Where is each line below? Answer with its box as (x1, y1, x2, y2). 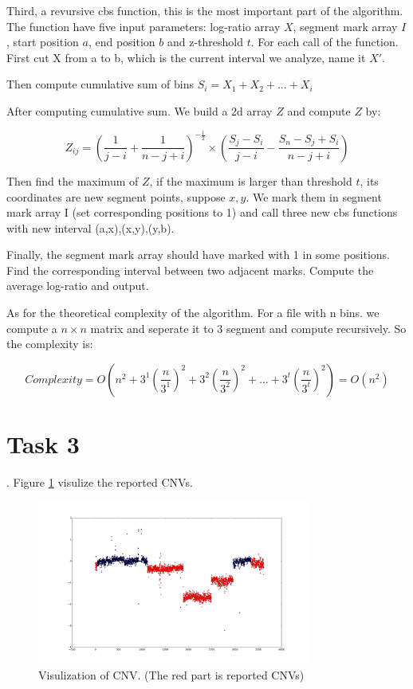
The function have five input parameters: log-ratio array (6, 18, 281, 34)
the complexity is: (6, 335, 93, 352)
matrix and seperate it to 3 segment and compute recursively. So (90, 319, 407, 336)
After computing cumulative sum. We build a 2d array (6, 102, 273, 119)
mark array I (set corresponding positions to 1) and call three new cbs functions (6, 204, 398, 221)
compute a (6, 319, 57, 336)
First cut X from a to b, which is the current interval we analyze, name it (6, 49, 366, 65)
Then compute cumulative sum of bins (6, 76, 195, 92)
